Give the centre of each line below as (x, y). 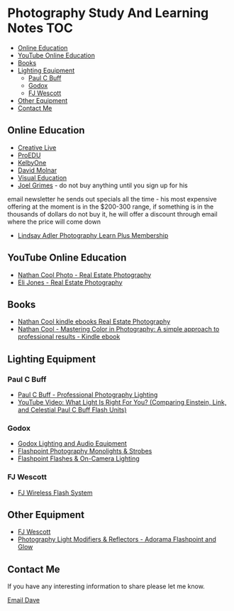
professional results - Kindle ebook (69, 337)
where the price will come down (54, 221)
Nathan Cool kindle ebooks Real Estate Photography (94, 321)
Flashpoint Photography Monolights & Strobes (85, 451)
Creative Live (37, 148)
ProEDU (29, 155)
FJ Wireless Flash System (55, 492)
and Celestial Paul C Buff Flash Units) (72, 410)
